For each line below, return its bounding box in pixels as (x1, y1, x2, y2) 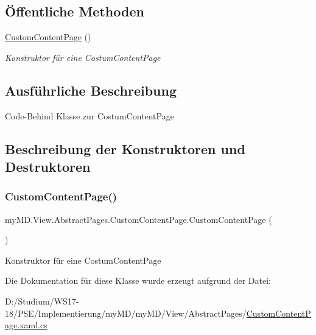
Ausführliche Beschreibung (5, 80, 177, 99)
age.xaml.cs (5, 319, 47, 331)
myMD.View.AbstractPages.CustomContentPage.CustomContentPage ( (5, 213, 272, 225)
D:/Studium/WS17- (5, 294, 79, 307)
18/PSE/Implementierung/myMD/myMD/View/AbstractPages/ (5, 306, 247, 319)
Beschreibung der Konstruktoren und (5, 139, 245, 158)
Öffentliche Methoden (5, 2, 144, 21)
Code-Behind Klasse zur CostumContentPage (5, 109, 174, 122)
